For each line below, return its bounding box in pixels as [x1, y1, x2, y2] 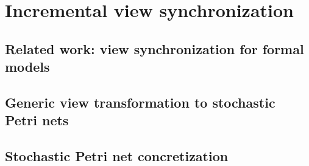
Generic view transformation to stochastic [5, 92, 275, 111]
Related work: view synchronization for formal [5, 39, 304, 58]
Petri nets [5, 111, 69, 130]
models [5, 57, 50, 76]
